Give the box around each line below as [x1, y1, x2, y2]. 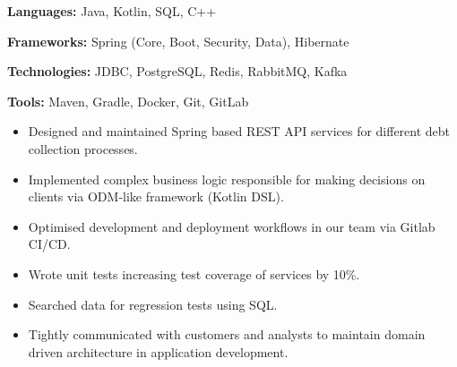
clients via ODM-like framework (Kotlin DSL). [28, 187, 284, 206]
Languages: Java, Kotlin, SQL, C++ [7, 2, 217, 20]
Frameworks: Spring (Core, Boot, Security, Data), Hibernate [7, 31, 349, 50]
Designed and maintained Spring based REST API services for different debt [28, 122, 451, 141]
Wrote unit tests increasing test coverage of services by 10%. [28, 264, 360, 283]
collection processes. [28, 139, 138, 158]
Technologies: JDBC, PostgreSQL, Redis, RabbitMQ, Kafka [7, 62, 348, 81]
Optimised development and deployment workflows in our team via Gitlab [28, 217, 435, 235]
